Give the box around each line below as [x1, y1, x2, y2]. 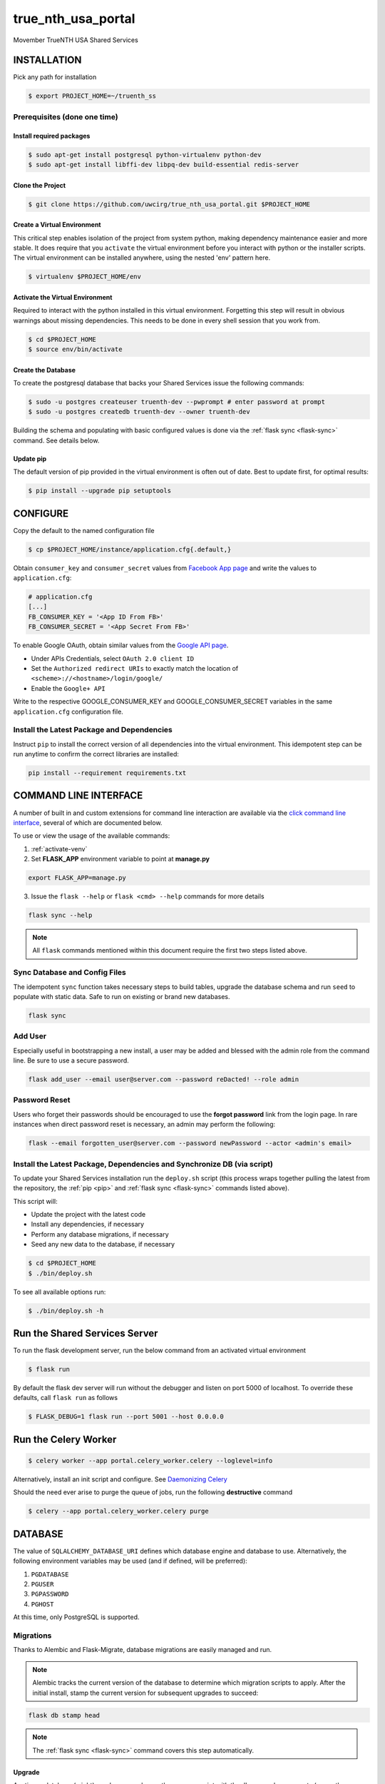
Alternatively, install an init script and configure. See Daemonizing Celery [13, 1474, 227, 1484]
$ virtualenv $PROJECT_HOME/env [28, 273, 142, 281]
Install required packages [13, 131, 91, 140]
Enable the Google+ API [31, 684, 106, 692]
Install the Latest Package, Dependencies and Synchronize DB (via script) [13, 1159, 274, 1169]
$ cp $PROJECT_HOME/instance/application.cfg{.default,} [28, 545, 232, 553]
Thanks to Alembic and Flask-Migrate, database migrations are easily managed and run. [13, 1646, 272, 1654]
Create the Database [13, 365, 76, 374]
